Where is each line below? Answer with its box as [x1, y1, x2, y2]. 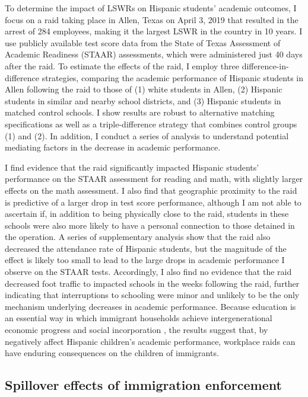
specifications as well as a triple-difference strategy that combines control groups [5, 117, 297, 130]
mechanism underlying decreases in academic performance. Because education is [5, 300, 296, 312]
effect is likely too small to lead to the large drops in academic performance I [5, 254, 285, 266]
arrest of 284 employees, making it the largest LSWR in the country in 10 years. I [5, 25, 303, 37]
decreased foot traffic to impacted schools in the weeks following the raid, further [5, 277, 300, 289]
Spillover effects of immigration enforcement [5, 376, 282, 394]
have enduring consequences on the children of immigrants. [5, 347, 219, 359]
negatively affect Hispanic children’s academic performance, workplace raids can [5, 335, 296, 347]
